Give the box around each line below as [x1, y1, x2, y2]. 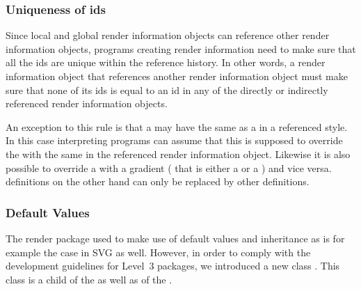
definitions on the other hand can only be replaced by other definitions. [6, 174, 310, 189]
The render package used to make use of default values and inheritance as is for [6, 231, 345, 245]
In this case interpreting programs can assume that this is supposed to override [6, 133, 343, 148]
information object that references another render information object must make [6, 69, 348, 83]
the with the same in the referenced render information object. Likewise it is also [6, 146, 351, 161]
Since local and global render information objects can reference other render [6, 28, 330, 42]
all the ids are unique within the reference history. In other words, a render [6, 55, 326, 70]
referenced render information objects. [6, 96, 168, 111]
